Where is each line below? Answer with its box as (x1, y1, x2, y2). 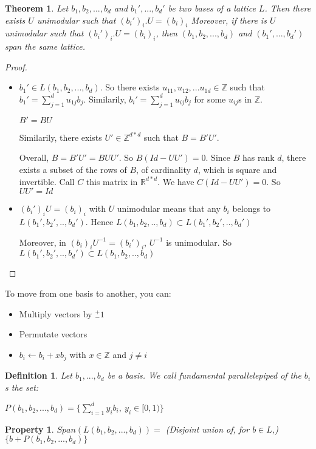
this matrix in (86, 175, 138, 187)
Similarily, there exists (19, 130, 102, 143)
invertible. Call (19, 175, 75, 187)
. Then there (264, 2, 311, 14)
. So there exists (100, 81, 160, 93)
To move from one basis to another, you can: (5, 286, 171, 299)
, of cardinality (136, 163, 191, 175)
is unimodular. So (166, 235, 232, 248)
